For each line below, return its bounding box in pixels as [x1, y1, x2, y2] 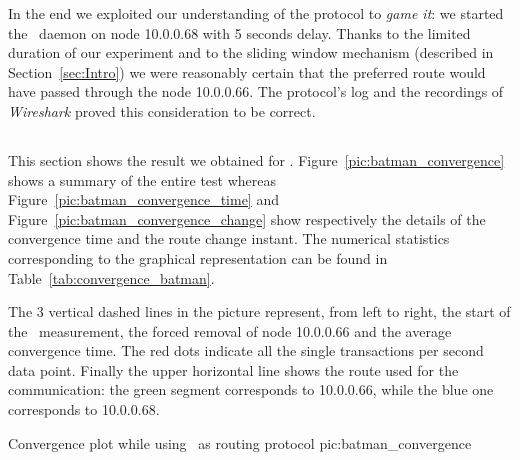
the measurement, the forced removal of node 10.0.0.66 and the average [8, 320, 452, 341]
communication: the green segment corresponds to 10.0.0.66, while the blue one [8, 379, 494, 400]
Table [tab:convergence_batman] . [8, 267, 215, 288]
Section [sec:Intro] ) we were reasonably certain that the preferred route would [8, 61, 486, 82]
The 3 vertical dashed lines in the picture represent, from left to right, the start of [8, 301, 511, 322]
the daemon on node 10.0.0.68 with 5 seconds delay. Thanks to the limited [8, 22, 471, 43]
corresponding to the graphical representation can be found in [8, 247, 388, 268]
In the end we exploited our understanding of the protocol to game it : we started [8, 3, 504, 23]
